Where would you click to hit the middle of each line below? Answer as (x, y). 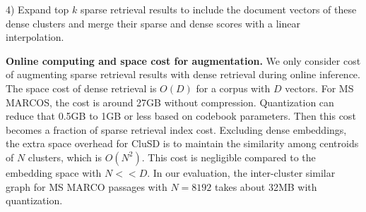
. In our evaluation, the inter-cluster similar (241, 172)
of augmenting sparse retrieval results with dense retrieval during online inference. (183, 74)
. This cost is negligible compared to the (229, 157)
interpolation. (35, 37)
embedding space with (54, 172)
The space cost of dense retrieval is (81, 88)
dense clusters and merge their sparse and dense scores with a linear (153, 23)
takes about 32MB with (266, 186)
